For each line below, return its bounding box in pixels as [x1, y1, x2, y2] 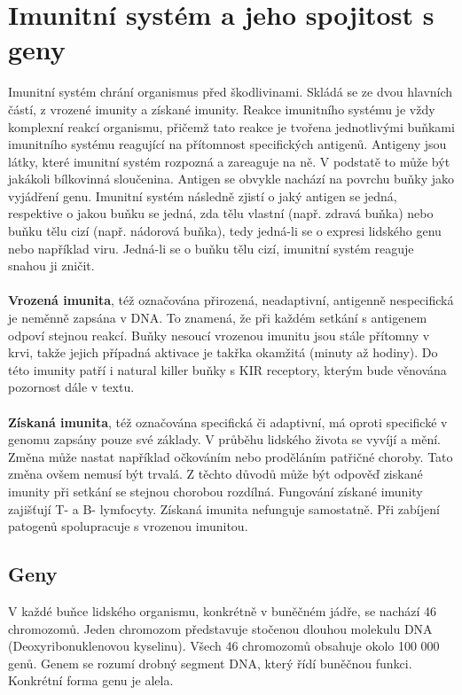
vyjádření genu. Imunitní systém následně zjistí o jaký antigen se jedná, [8, 186, 397, 205]
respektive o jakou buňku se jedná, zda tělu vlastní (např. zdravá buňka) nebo [8, 204, 434, 223]
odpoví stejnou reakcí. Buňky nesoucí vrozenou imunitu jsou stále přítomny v [8, 325, 430, 344]
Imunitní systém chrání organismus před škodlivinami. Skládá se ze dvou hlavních [8, 82, 453, 101]
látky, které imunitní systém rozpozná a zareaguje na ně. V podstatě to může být [8, 152, 450, 170]
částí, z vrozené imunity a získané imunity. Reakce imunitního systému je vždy [8, 99, 435, 118]
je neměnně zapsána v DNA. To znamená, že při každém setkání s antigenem [8, 308, 427, 327]
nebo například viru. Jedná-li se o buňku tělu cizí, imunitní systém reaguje [8, 238, 414, 257]
